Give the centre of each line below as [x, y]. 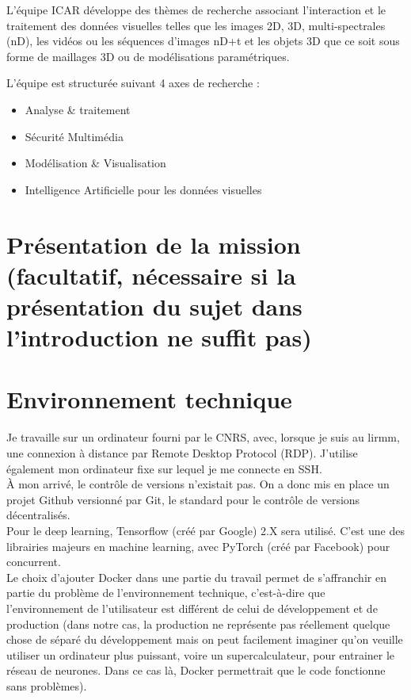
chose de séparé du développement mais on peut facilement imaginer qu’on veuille [205, 639]
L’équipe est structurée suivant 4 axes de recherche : [133, 83]
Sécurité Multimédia [74, 136]
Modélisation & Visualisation [95, 163]
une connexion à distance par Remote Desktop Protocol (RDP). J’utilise [182, 453]
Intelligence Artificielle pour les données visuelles [143, 189]
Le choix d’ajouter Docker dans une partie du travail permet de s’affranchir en [196, 577]
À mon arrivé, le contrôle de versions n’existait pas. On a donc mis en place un [198, 484]
